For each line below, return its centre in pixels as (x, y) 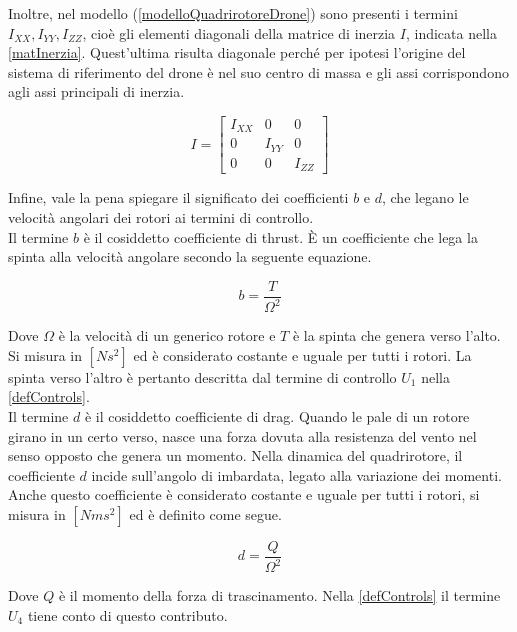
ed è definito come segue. (205, 513)
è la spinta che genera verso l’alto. (396, 335)
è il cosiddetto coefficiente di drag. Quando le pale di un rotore (277, 416)
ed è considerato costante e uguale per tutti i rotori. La (302, 354)
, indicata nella (451, 32)
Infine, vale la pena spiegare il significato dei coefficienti (178, 197)
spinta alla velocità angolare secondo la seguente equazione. (190, 256)
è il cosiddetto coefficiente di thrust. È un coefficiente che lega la (280, 236)
